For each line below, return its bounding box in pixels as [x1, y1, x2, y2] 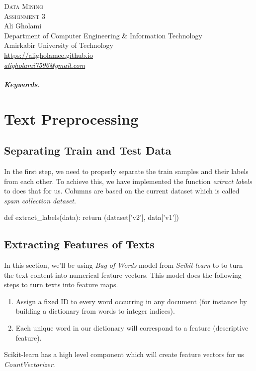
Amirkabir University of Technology [4, 40, 113, 50]
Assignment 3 [4, 10, 45, 21]
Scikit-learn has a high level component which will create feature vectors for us [4, 349, 244, 360]
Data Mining [4, 1, 43, 11]
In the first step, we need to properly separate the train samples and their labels [4, 166, 249, 176]
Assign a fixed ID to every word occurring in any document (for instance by [15, 296, 247, 306]
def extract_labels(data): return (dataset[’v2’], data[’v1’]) [4, 212, 179, 222]
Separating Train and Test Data [4, 143, 171, 158]
